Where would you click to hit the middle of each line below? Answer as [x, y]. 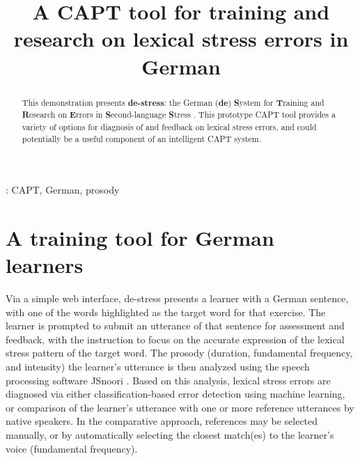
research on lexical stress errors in [181, 39]
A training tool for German [140, 237]
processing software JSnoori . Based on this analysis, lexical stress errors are [168, 380]
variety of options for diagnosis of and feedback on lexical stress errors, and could [169, 126]
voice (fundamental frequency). [72, 448]
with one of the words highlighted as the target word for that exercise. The [166, 312]
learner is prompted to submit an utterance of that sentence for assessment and [175, 326]
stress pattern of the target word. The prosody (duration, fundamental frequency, [179, 353]
